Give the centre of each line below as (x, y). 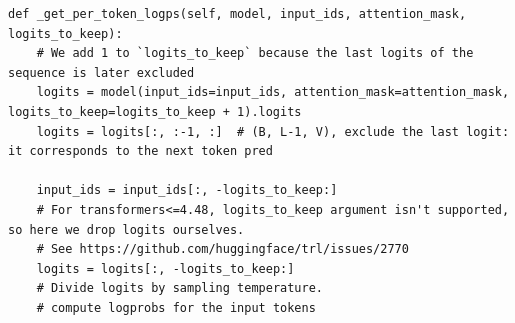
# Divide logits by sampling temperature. (179, 288)
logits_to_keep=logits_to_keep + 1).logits (155, 111)
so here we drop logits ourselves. (126, 229)
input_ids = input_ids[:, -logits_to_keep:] (187, 190)
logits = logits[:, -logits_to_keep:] (165, 268)
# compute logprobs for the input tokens (176, 307)
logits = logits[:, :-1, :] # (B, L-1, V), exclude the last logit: (273, 131)
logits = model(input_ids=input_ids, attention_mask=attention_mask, (273, 92)
